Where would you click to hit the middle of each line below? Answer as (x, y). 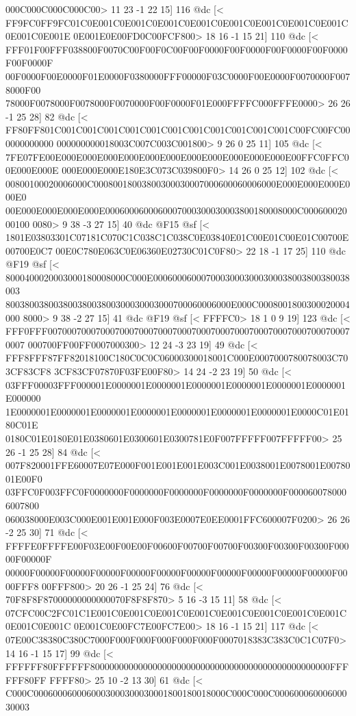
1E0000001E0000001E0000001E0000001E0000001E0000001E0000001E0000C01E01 (177, 411)
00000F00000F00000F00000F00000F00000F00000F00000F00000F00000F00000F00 (177, 572)
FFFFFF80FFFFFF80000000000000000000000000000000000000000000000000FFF (177, 666)
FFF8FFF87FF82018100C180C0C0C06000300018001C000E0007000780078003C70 (177, 358)
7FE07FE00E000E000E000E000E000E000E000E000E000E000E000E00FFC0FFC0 (177, 156)
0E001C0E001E (38, 36)
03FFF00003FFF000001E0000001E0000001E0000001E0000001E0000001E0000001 (176, 384)
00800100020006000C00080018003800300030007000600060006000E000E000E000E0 (178, 183)
